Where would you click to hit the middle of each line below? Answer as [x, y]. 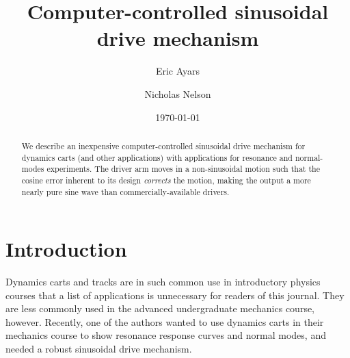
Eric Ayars [178, 71]
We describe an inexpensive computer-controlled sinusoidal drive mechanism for [163, 145]
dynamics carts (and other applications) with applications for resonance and [157, 157]
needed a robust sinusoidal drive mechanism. [99, 349]
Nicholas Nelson [178, 93]
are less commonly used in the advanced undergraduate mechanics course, [160, 308]
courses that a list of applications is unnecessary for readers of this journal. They [175, 295]
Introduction [66, 249]
